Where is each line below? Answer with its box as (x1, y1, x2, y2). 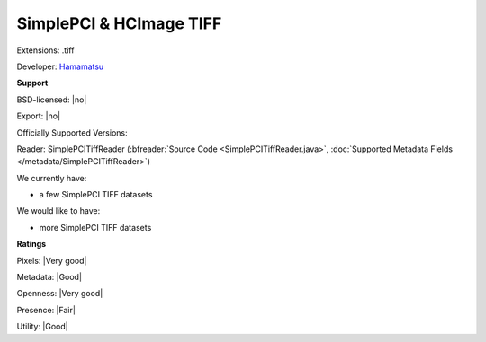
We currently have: (16, 172, 87, 183)
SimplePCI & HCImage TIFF (16, 13, 222, 33)
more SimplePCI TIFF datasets (39, 222, 152, 232)
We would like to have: (16, 206, 101, 216)
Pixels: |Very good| (16, 255, 87, 266)
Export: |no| (16, 110, 61, 121)
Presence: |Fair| (16, 304, 76, 315)
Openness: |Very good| (16, 288, 103, 299)
